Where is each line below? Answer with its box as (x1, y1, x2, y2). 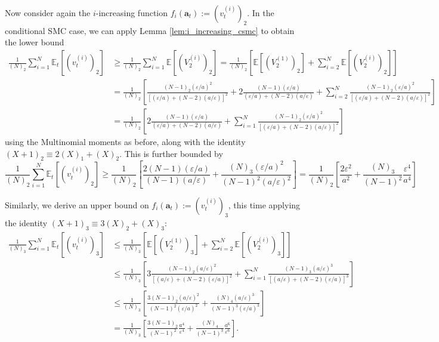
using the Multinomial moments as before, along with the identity (5, 135, 246, 148)
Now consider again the (5, 7, 91, 19)
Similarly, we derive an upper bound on (5, 198, 149, 211)
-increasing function (95, 7, 168, 19)
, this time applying (228, 198, 301, 211)
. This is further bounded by (119, 147, 223, 159)
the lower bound (5, 36, 64, 48)
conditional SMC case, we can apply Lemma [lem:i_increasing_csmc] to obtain (5, 24, 295, 36)
